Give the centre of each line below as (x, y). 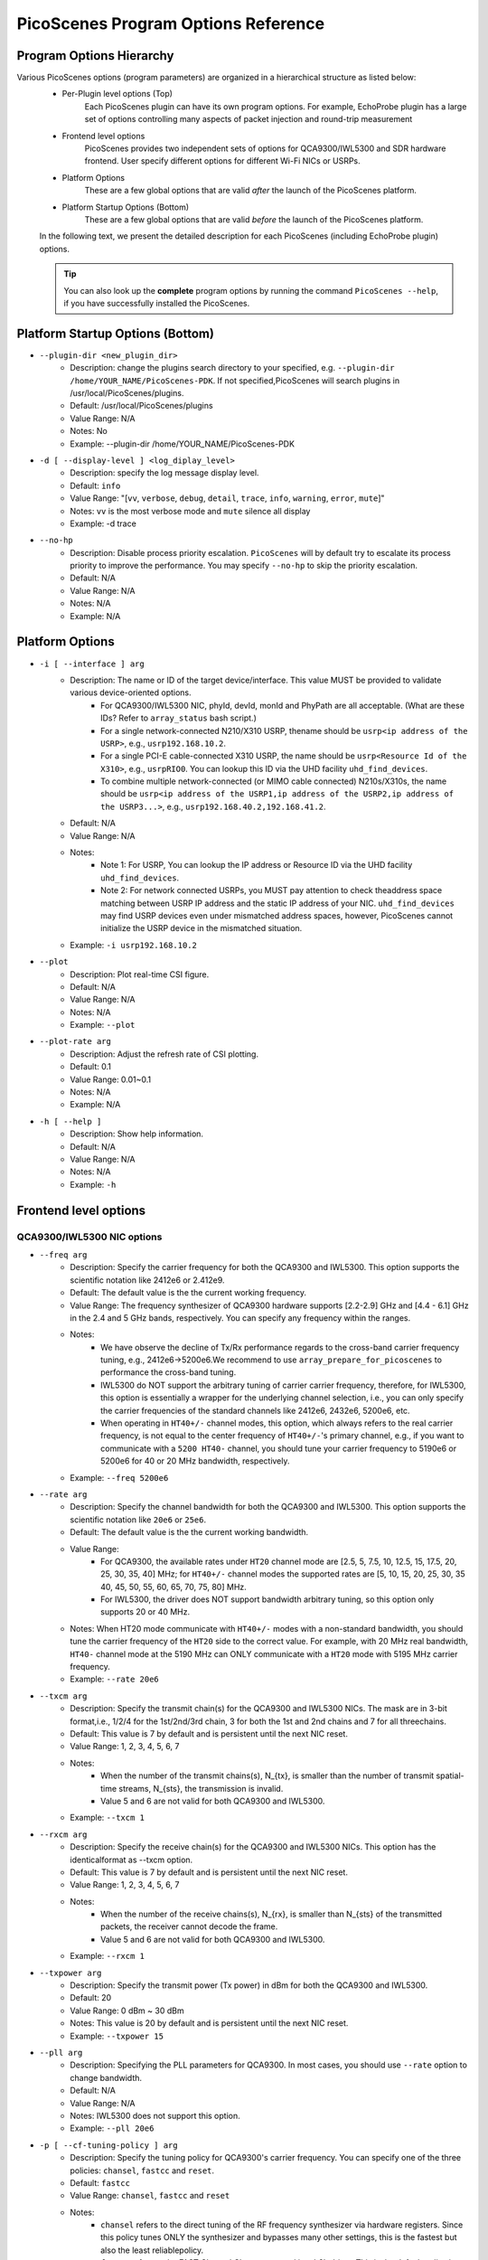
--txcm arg (63, 1696)
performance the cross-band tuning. (169, 1372)
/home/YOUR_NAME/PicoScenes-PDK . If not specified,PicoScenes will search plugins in (235, 381)
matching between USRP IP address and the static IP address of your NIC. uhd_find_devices (278, 903)
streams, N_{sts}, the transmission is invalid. (201, 1788)
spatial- (450, 1775)
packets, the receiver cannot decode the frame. (189, 1926)
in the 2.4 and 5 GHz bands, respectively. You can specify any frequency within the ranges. (240, 1318)
